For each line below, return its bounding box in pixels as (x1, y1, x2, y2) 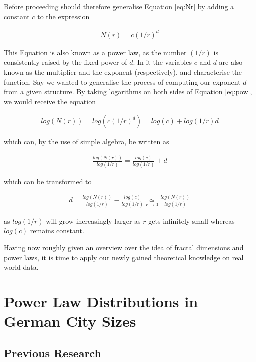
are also (219, 57, 243, 67)
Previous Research (4, 345, 102, 360)
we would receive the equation (4, 96, 96, 106)
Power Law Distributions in (4, 291, 198, 311)
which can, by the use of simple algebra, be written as (4, 136, 169, 147)
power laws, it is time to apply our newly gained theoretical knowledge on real (4, 252, 244, 262)
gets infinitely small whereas (148, 215, 235, 226)
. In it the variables (133, 57, 192, 67)
